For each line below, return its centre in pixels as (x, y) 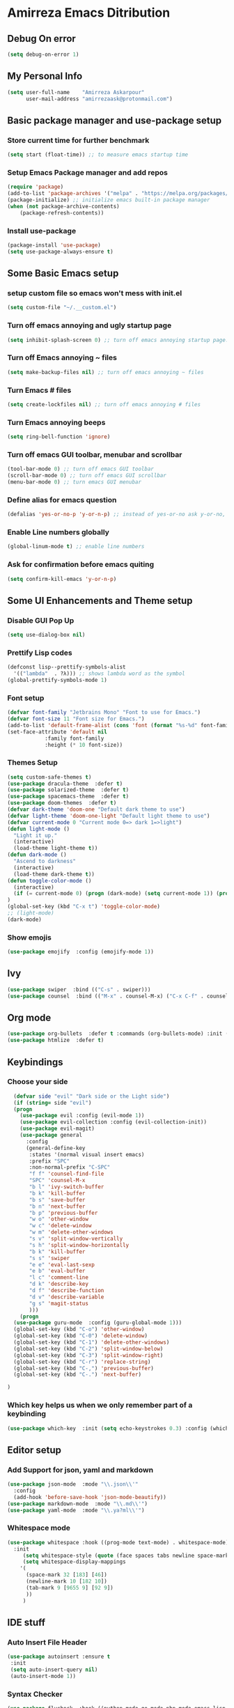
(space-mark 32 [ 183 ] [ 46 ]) (67, 1575)
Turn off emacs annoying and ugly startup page (89, 325)
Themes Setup (32, 763)
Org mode (29, 1017)
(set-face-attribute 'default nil (57, 732)
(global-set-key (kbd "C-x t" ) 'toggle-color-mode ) (84, 907)
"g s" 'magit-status (59, 1303)
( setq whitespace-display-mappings (75, 1562)
